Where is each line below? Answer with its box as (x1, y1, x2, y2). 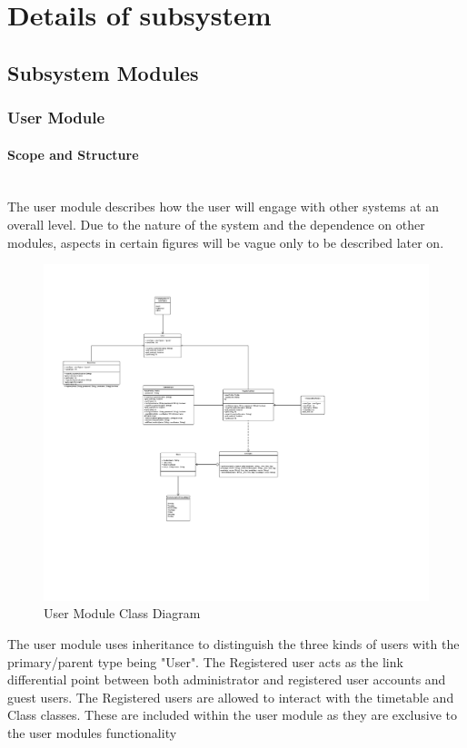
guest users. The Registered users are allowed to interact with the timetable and (7, 687, 454, 706)
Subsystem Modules (7, 58, 199, 86)
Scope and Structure (7, 144, 139, 163)
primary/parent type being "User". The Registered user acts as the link (7, 652, 403, 671)
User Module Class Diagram (44, 604, 201, 623)
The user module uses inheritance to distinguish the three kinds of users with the (7, 634, 460, 653)
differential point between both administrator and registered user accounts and (7, 670, 446, 689)
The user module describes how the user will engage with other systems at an (7, 197, 440, 216)
